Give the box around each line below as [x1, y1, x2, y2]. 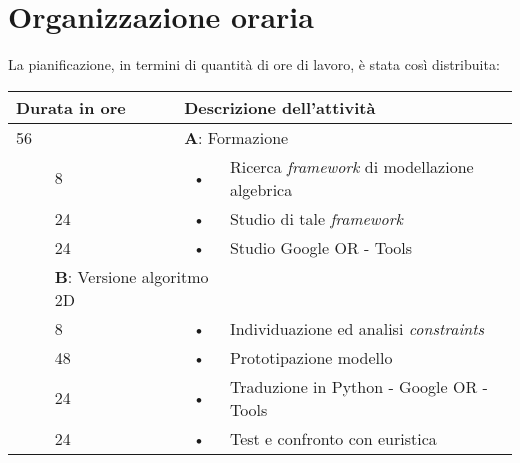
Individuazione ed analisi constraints [229, 316, 485, 340]
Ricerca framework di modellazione [229, 154, 474, 178]
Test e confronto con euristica [229, 426, 437, 450]
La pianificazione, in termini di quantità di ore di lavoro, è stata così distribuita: [8, 54, 500, 75]
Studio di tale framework [229, 206, 403, 230]
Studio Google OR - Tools [229, 235, 413, 259]
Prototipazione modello [229, 345, 393, 369]
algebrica [229, 177, 293, 201]
